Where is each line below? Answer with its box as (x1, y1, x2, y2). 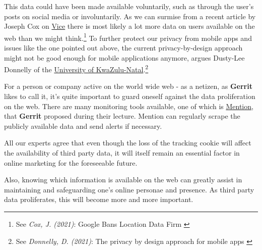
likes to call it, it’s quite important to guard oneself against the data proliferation (4, 91, 255, 102)
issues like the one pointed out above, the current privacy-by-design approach (4, 42, 243, 53)
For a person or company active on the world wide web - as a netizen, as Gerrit (4, 81, 252, 91)
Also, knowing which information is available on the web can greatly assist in (4, 174, 242, 185)
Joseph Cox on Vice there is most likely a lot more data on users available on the (4, 21, 255, 31)
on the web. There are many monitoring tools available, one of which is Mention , (4, 101, 253, 111)
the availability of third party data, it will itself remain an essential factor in (4, 147, 240, 158)
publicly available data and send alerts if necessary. (4, 120, 162, 131)
